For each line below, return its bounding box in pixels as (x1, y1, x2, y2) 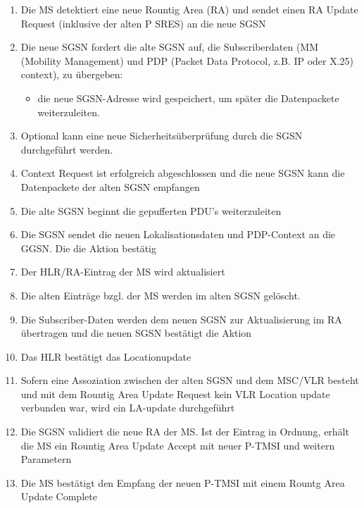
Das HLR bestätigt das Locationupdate (20, 349, 192, 364)
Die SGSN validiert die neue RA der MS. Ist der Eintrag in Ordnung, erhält (20, 424, 349, 439)
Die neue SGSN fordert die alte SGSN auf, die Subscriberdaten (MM (20, 39, 319, 54)
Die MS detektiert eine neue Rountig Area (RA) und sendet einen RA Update (20, 2, 358, 16)
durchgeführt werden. (20, 142, 113, 156)
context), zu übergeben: (20, 67, 123, 82)
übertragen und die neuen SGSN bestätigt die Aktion (20, 326, 252, 340)
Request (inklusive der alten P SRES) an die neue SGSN (20, 16, 266, 30)
